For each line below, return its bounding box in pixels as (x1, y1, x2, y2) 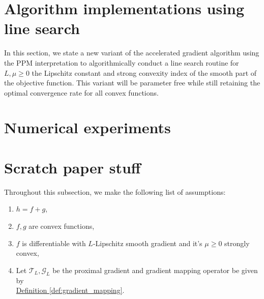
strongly (224, 237, 250, 248)
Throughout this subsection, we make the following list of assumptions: (4, 186, 226, 197)
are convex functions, (28, 220, 95, 231)
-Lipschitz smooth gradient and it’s (93, 237, 202, 248)
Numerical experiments (4, 117, 171, 138)
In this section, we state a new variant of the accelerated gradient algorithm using (4, 47, 259, 58)
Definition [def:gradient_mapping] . (16, 285, 125, 295)
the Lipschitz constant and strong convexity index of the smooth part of (32, 67, 257, 78)
